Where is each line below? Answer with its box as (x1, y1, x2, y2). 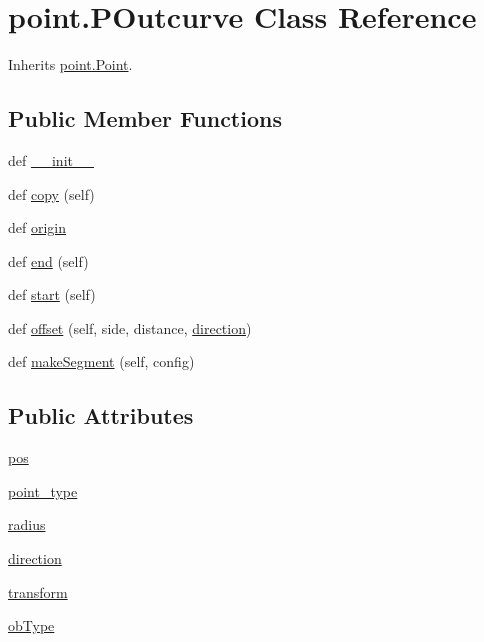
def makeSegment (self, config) (8, 351, 195, 372)
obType (8, 615, 55, 636)
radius (8, 514, 46, 535)
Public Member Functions (8, 103, 282, 134)
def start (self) (8, 284, 96, 305)
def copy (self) (8, 183, 95, 204)
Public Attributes (8, 400, 194, 431)
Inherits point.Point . (8, 54, 133, 75)
